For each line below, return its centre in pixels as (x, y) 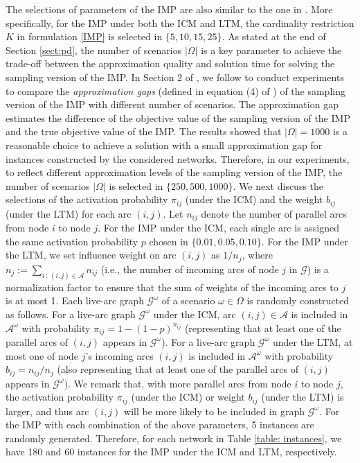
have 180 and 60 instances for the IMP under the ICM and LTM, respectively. (171, 452)
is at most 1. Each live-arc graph (75, 300)
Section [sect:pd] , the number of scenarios (94, 50)
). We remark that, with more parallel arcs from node (178, 383)
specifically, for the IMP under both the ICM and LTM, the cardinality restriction (180, 23)
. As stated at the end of (274, 36)
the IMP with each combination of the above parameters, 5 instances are (160, 425)
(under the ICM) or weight (188, 397)
